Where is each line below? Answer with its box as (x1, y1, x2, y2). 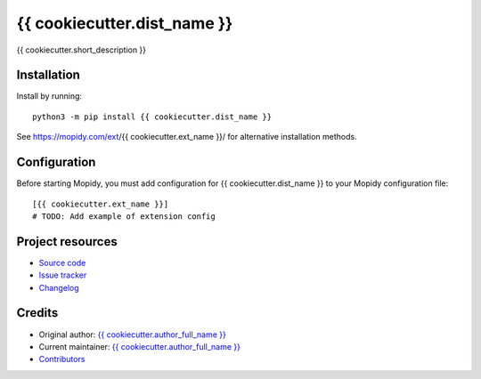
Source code (38, 257, 86, 268)
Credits (16, 305, 59, 320)
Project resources (16, 234, 118, 249)
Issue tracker (38, 270, 87, 280)
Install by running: (16, 91, 83, 101)
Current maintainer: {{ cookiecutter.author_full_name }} (38, 341, 240, 351)
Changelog (38, 282, 79, 293)
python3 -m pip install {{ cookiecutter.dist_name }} (32, 111, 272, 122)
